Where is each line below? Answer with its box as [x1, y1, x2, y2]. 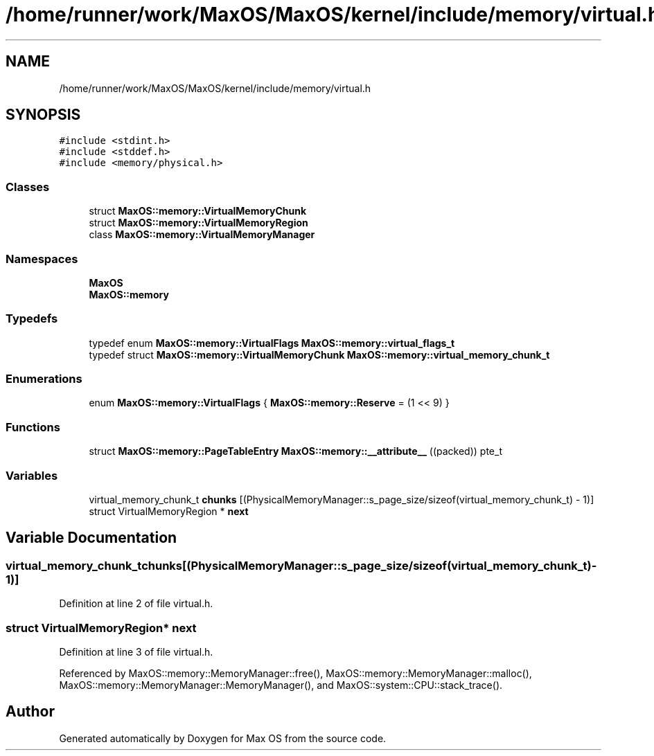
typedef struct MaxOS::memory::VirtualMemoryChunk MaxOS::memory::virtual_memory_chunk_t [89, 348, 550, 361]
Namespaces [6, 251, 78, 266]
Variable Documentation [6, 529, 177, 547]
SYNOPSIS [6, 106, 81, 124]
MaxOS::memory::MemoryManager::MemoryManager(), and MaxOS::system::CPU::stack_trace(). [59, 678, 503, 691]
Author [6, 703, 55, 721]
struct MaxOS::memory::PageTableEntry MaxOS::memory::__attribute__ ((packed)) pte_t [89, 445, 502, 458]
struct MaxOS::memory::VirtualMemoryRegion [89, 217, 308, 229]
